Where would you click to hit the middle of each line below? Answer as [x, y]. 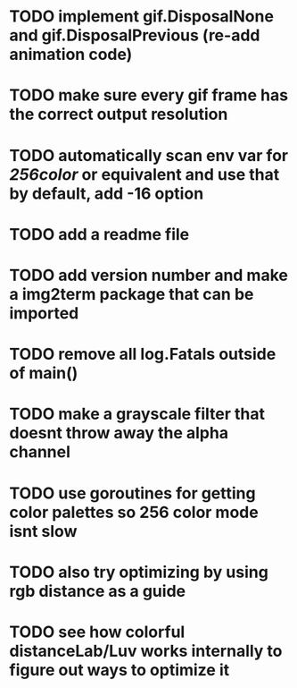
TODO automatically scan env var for [148, 155]
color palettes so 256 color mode [134, 512]
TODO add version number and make [148, 275]
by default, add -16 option [107, 193]
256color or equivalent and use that [144, 174]
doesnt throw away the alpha [119, 433]
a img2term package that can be [132, 294]
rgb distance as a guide [97, 591]
